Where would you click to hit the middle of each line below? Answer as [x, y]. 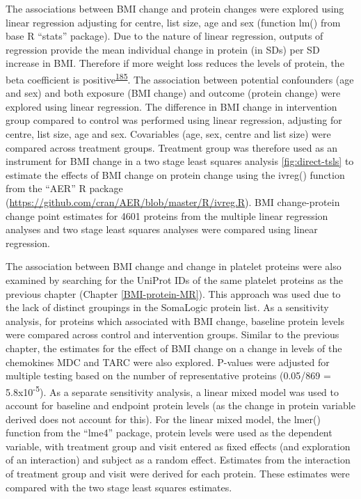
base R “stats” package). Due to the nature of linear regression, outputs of [165, 36]
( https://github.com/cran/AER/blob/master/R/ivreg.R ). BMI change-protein [173, 201]
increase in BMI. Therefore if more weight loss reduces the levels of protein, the [175, 63]
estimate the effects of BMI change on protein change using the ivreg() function [175, 174]
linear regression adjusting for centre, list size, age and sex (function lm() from [173, 22]
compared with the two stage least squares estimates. [119, 487]
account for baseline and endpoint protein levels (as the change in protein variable [180, 405]
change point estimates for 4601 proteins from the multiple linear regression [167, 215]
